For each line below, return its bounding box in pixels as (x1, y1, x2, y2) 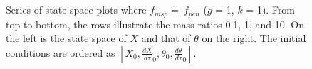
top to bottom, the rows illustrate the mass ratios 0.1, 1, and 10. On (6, 16, 304, 31)
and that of (141, 31, 191, 46)
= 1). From (246, 2, 296, 17)
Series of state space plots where (6, 2, 147, 17)
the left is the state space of (6, 31, 127, 46)
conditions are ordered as (6, 45, 115, 60)
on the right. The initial (202, 31, 306, 46)
